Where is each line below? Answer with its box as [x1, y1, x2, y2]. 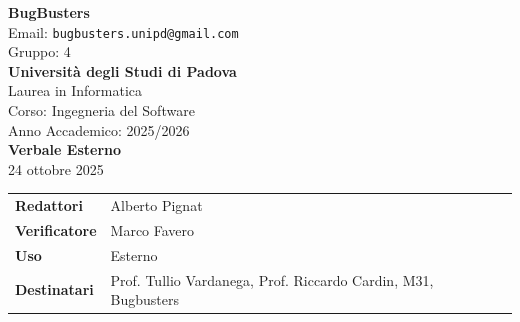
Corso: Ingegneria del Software [8, 100, 195, 121]
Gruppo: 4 [8, 41, 71, 62]
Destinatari [15, 279, 94, 300]
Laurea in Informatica [8, 80, 143, 101]
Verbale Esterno [8, 139, 122, 160]
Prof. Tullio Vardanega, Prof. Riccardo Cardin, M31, [110, 269, 434, 290]
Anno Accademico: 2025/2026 [8, 119, 190, 140]
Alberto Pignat [110, 195, 203, 216]
